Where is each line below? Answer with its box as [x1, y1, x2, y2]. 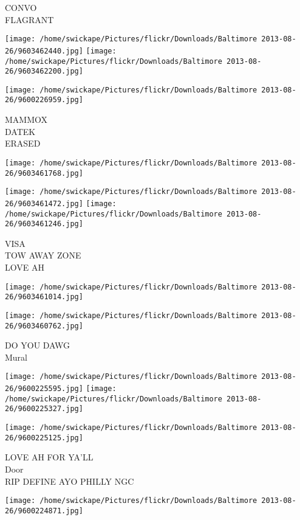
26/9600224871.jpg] [5, 506, 83, 515]
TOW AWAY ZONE [5, 249, 81, 262]
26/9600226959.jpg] [5, 95, 83, 105]
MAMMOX [5, 113, 48, 126]
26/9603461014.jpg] [5, 293, 83, 302]
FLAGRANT [5, 13, 54, 26]
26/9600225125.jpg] [5, 433, 83, 442]
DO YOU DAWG [5, 339, 70, 352]
